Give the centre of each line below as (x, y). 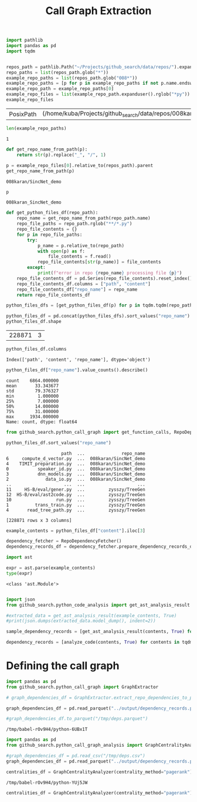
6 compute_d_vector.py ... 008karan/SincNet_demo (76, 458)
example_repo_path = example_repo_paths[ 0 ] (60, 89)
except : (36, 268)
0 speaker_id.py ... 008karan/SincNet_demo (76, 469)
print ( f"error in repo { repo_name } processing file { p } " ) (110, 273)
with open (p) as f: (61, 251)
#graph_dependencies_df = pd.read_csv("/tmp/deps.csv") (76, 756)
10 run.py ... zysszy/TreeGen (76, 500)
